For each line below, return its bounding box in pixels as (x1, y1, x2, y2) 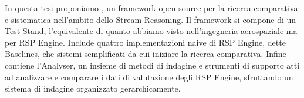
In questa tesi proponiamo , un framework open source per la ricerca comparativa (5, 2, 298, 13)
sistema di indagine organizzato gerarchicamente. (5, 82, 181, 94)
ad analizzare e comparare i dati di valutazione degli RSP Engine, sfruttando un (5, 70, 293, 83)
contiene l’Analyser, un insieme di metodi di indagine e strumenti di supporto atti (5, 59, 300, 71)
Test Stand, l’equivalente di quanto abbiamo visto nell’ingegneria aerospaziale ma (5, 25, 298, 37)
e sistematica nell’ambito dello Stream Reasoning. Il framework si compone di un (5, 13, 296, 25)
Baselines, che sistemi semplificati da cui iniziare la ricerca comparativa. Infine (5, 48, 286, 60)
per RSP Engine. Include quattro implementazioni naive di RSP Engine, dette (5, 36, 286, 48)
